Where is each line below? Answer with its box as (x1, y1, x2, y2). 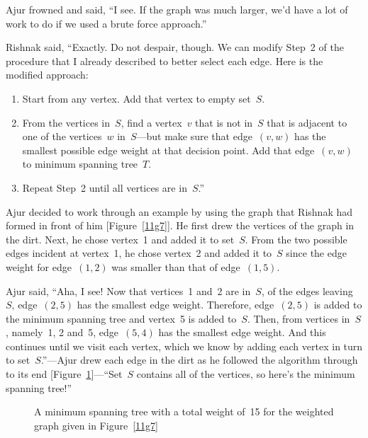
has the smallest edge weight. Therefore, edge (77, 297, 274, 312)
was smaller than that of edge (111, 259, 240, 274)
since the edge (286, 246, 347, 260)
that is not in (195, 115, 253, 129)
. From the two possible (245, 231, 347, 246)
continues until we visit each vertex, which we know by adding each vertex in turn (6, 338, 363, 353)
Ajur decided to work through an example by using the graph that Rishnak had (6, 204, 353, 219)
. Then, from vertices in (247, 311, 350, 325)
